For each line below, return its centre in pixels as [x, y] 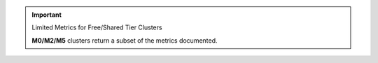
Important [47, 15]
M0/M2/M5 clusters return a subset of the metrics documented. [125, 40]
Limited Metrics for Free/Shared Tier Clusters [97, 27]
